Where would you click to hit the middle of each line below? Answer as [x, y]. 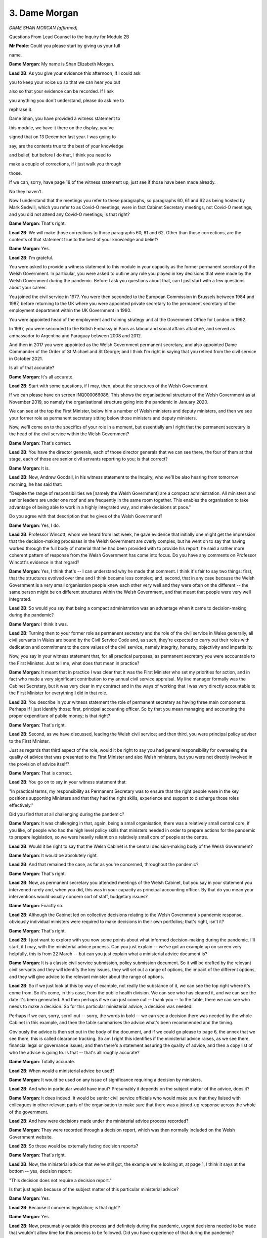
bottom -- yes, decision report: [41, 1171]
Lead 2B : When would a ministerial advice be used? [62, 1071]
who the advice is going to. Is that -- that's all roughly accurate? [74, 1052]
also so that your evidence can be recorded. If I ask [61, 91]
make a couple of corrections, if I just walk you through [65, 164]
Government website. [31, 1137]
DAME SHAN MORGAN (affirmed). [44, 28]
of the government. [29, 1112]
